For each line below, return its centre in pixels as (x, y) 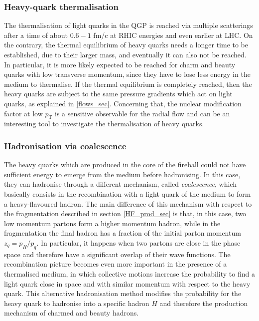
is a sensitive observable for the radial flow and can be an (142, 113)
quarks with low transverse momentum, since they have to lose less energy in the (127, 74)
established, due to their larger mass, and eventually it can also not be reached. (125, 54)
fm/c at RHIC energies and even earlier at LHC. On (173, 35)
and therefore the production (204, 303)
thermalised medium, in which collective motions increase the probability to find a (129, 273)
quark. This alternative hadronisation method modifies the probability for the (123, 293)
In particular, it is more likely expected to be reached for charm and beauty (120, 64)
